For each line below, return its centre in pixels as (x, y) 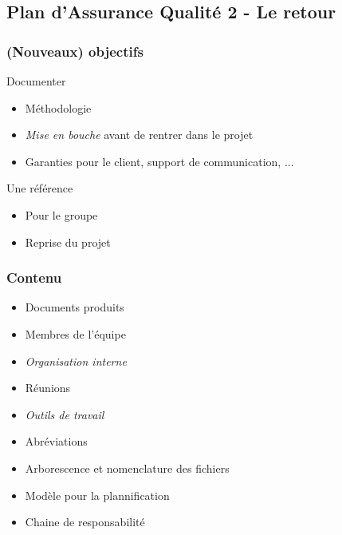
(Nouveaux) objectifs (75, 51)
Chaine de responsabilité (85, 522)
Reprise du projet (68, 242)
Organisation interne (76, 361)
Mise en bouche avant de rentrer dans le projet (139, 135)
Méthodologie (58, 107)
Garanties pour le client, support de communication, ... (159, 161)
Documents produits (75, 307)
